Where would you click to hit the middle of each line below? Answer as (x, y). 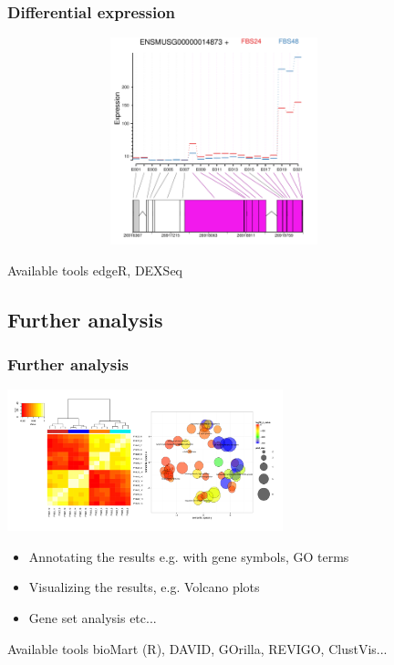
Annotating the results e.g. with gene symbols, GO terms (189, 556)
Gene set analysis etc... (93, 617)
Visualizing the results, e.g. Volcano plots (144, 587)
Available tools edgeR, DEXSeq (95, 270)
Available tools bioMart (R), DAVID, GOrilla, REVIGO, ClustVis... (197, 648)
